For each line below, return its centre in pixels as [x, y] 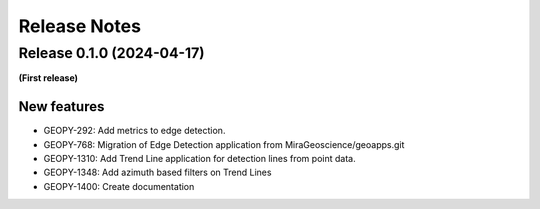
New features [61, 106]
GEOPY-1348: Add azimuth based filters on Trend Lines [157, 172]
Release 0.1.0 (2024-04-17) [111, 53]
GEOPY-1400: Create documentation [119, 186]
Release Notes [80, 26]
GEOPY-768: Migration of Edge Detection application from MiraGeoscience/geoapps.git [224, 144]
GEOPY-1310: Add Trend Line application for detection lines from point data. [199, 159]
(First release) [48, 78]
